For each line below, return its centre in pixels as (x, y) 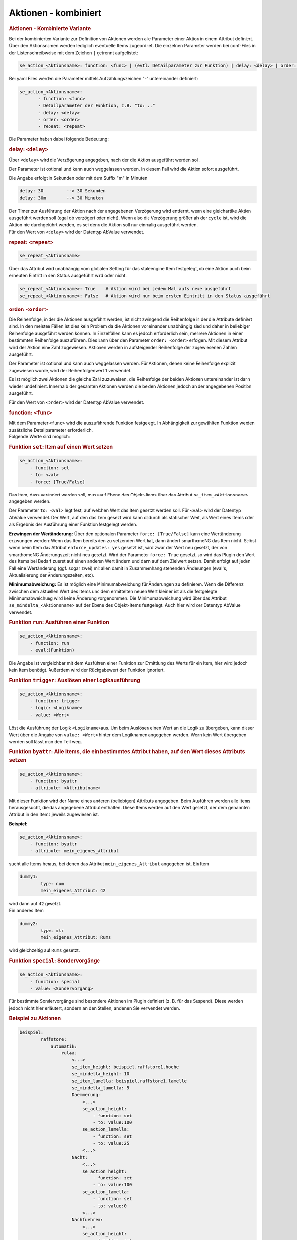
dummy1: (29, 877)
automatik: (64, 1046)
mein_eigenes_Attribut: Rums (76, 938)
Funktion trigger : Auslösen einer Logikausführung (75, 681)
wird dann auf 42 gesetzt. (35, 904)
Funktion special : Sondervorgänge (54, 961)
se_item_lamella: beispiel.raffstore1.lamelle (129, 1081)
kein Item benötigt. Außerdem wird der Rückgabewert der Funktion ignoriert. (87, 670)
